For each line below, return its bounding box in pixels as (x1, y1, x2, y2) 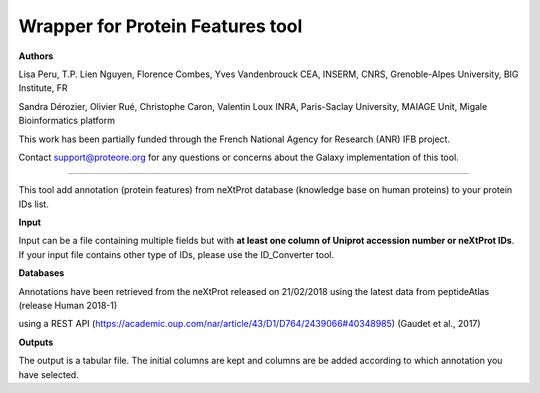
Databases (18, 267, 65, 279)
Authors (18, 50, 54, 62)
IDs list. (18, 198, 49, 210)
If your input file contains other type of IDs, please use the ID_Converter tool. (18, 248, 335, 260)
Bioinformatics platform (18, 115, 115, 127)
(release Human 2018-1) (18, 300, 118, 312)
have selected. (18, 368, 79, 380)
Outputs (18, 336, 54, 348)
